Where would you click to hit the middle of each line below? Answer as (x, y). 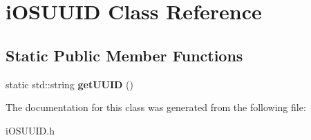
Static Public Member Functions (124, 55)
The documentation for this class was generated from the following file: (156, 107)
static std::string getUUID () (69, 84)
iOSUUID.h (30, 130)
